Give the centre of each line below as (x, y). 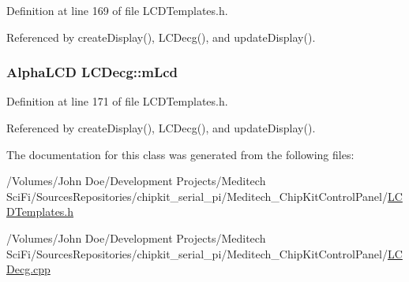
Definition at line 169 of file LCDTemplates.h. (117, 10)
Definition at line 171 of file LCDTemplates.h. (117, 101)
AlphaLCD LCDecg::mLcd (92, 72)
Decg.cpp (28, 269)
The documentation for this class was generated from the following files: (180, 154)
